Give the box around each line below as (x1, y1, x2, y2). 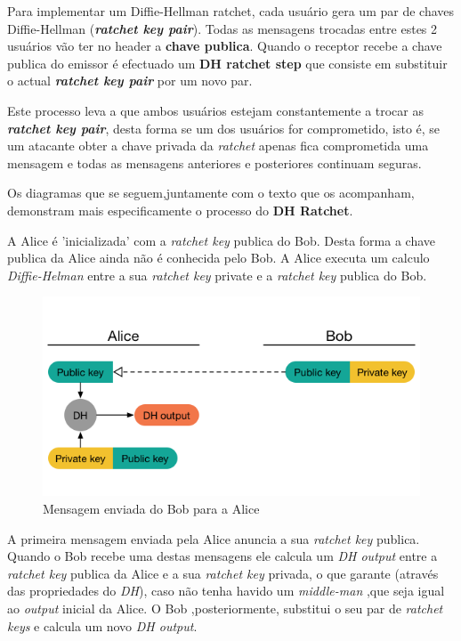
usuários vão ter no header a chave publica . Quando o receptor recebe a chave (7, 37, 442, 55)
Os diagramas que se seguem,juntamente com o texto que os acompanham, (7, 183, 415, 202)
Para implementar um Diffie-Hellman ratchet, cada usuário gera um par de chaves (7, 2, 455, 20)
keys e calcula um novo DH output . (7, 616, 198, 635)
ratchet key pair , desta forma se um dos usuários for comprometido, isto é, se (7, 118, 441, 137)
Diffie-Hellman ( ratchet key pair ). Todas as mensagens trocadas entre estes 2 (7, 19, 438, 37)
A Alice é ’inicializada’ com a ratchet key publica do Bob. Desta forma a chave (7, 231, 436, 249)
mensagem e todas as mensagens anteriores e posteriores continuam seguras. (7, 153, 422, 172)
